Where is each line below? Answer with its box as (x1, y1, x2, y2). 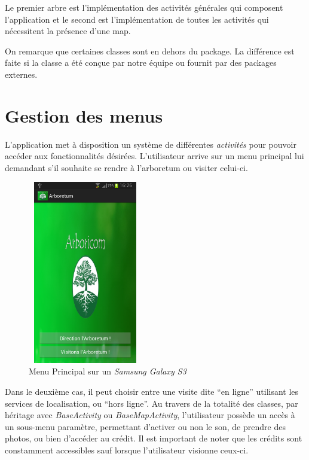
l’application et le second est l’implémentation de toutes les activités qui (5, 13, 269, 25)
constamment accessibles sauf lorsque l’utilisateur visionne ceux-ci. (5, 443, 249, 456)
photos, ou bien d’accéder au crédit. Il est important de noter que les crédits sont (5, 432, 302, 444)
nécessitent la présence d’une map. (5, 25, 131, 37)
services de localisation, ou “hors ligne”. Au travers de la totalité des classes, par (5, 397, 298, 409)
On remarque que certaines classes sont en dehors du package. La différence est (5, 44, 295, 57)
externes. (5, 68, 38, 80)
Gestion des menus (5, 103, 163, 127)
